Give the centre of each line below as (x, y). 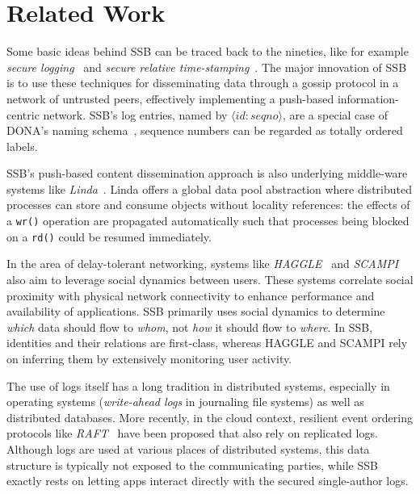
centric (23, 114)
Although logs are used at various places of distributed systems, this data (188, 448)
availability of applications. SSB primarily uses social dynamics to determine (196, 311)
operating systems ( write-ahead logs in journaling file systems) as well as (185, 402)
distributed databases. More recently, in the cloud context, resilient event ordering (210, 417)
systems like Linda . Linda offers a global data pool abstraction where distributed (209, 188)
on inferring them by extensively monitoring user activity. (149, 358)
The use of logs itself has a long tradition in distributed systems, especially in (198, 385)
